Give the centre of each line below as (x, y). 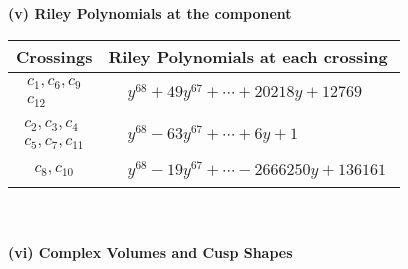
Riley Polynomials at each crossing (248, 56)
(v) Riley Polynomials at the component (150, 13)
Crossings (54, 56)
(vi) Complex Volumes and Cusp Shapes (150, 251)
